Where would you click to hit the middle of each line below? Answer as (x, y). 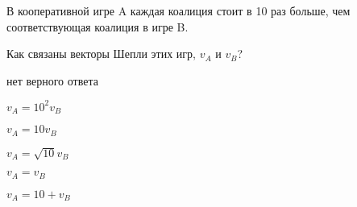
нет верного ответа (52, 80)
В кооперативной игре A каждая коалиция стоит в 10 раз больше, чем (178, 10)
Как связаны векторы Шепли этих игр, (101, 54)
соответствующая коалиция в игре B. (98, 26)
